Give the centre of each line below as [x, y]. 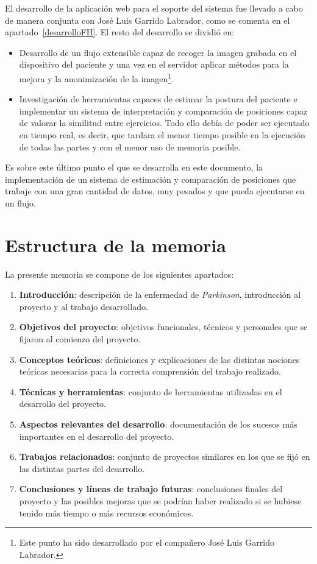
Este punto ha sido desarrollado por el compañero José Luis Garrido [147, 542]
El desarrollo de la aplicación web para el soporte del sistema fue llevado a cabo [154, 8]
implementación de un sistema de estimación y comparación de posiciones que [151, 179]
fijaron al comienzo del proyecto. [80, 339]
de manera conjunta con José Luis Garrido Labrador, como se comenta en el [148, 20]
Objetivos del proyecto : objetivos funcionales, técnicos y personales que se [163, 327]
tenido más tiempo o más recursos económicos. [106, 513]
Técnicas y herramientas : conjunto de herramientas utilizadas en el [151, 391]
